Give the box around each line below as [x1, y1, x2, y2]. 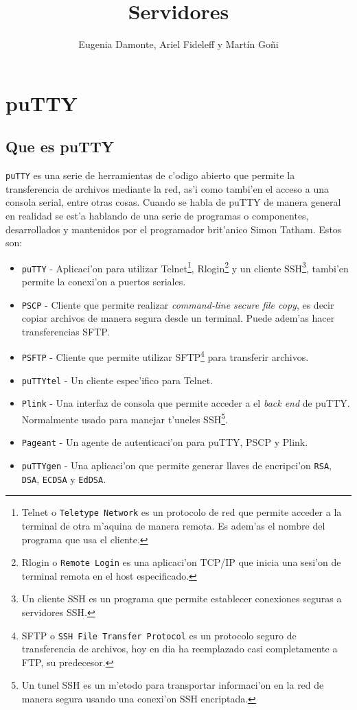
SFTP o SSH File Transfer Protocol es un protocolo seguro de [21, 628, 297, 642]
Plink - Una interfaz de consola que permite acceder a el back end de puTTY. [21, 396, 350, 410]
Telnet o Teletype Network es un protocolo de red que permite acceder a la [21, 505, 342, 519]
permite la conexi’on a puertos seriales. [21, 274, 186, 289]
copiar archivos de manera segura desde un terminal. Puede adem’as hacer [21, 311, 335, 325]
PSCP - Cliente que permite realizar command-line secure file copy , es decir [21, 297, 334, 311]
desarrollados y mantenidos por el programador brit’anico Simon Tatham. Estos [5, 222, 342, 236]
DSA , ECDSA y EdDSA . [21, 471, 106, 486]
